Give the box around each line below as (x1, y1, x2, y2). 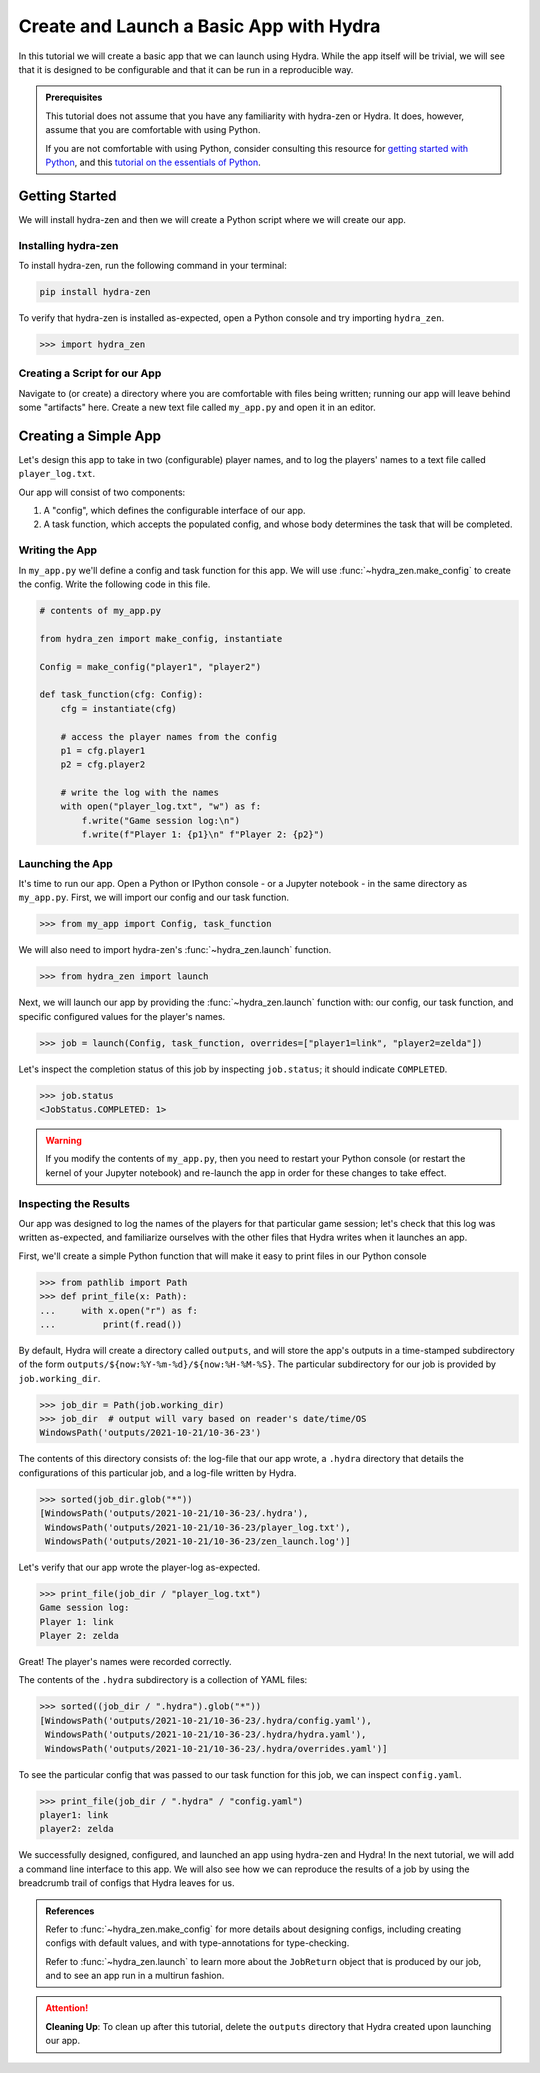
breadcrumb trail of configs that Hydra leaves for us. (18, 1877, 235, 1889)
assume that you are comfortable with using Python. (45, 124, 261, 136)
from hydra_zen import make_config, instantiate (39, 633, 283, 644)
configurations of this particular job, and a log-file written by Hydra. (18, 1466, 297, 1479)
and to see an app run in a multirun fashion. (45, 1970, 225, 1982)
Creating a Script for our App (18, 366, 162, 380)
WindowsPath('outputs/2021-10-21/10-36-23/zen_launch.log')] (45, 1535, 351, 1547)
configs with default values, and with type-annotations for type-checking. (45, 1937, 350, 1949)
